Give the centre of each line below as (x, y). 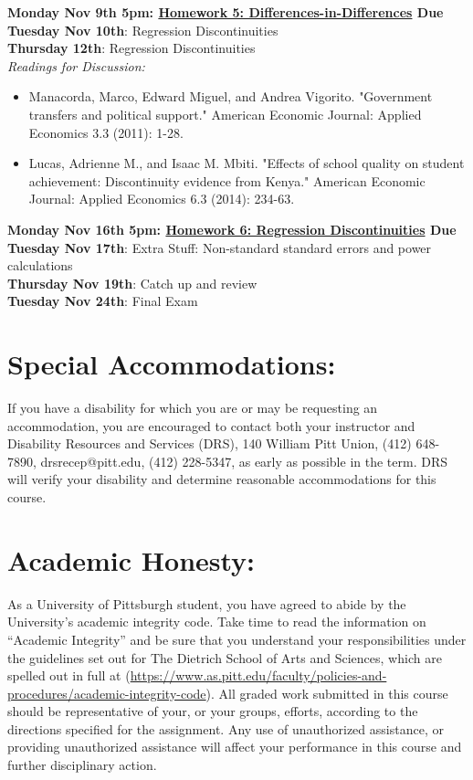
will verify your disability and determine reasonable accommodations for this (222, 479)
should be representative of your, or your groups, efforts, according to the (213, 711)
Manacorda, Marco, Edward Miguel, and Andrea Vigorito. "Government (231, 96)
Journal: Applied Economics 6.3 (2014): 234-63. (162, 199)
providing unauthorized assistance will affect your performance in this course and (235, 747)
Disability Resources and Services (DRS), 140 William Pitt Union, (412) (210, 443)
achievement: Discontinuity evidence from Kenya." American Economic (227, 180)
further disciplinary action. (82, 765)
